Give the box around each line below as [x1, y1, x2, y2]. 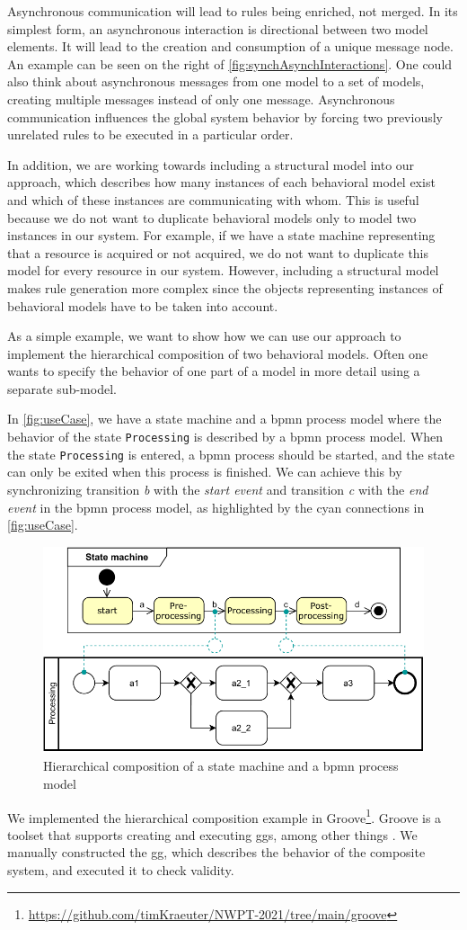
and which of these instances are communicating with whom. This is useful [7, 190, 419, 209]
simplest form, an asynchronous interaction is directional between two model [7, 19, 428, 38]
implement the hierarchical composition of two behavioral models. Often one [7, 344, 428, 362]
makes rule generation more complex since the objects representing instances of [7, 278, 443, 297]
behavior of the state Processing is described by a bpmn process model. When [7, 427, 444, 446]
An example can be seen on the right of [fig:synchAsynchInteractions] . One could [7, 54, 453, 73]
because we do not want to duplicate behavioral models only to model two [7, 208, 417, 227]
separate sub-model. [7, 379, 117, 398]
